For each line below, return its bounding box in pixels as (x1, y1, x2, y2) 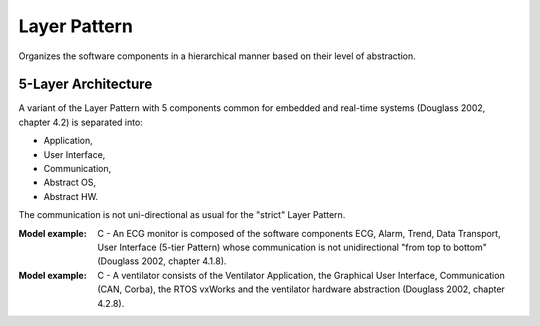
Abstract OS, (43, 176, 97, 189)
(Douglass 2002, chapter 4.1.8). (97, 255, 227, 267)
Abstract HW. (43, 190, 99, 202)
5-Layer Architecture (18, 76, 153, 93)
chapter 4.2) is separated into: (18, 116, 144, 128)
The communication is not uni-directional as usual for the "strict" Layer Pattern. (18, 209, 346, 221)
